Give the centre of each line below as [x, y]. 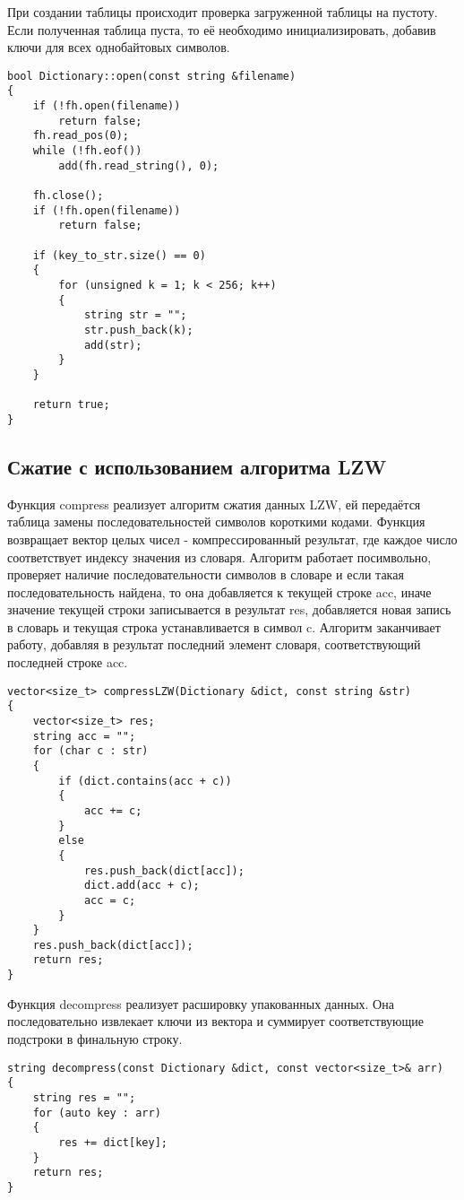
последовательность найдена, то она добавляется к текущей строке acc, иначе [219, 591]
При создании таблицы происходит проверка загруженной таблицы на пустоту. [223, 12]
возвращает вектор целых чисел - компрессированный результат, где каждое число [232, 539]
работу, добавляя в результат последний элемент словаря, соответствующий [214, 644]
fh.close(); [68, 196]
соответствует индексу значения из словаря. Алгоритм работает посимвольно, [219, 557]
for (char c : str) [90, 751]
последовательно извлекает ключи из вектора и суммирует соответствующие [215, 1021]
